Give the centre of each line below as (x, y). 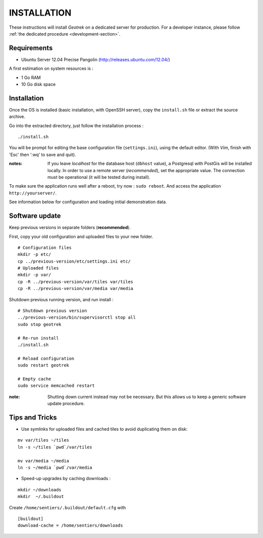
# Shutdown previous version (52, 311)
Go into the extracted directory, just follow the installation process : (76, 125)
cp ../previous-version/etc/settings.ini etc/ (74, 261)
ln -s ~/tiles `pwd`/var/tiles (55, 447)
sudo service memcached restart (56, 386)
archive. (17, 116)
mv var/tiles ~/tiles (43, 440)
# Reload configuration (46, 358)
